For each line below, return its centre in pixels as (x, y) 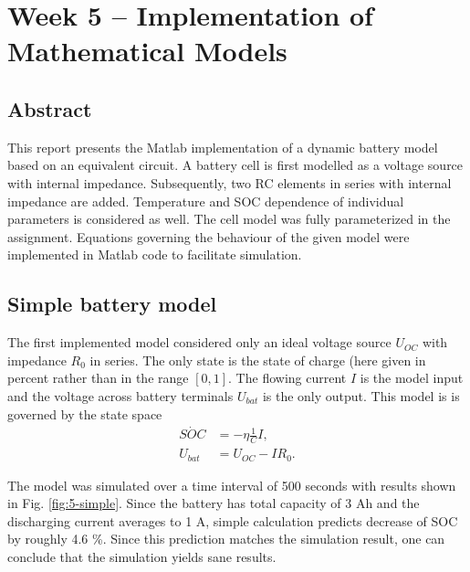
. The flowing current (287, 378)
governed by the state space (85, 413)
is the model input (412, 378)
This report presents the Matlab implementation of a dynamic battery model (223, 147)
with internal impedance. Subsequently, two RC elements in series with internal (230, 182)
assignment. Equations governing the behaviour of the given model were (209, 236)
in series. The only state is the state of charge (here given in (258, 360)
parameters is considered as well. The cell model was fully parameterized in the (229, 219)
